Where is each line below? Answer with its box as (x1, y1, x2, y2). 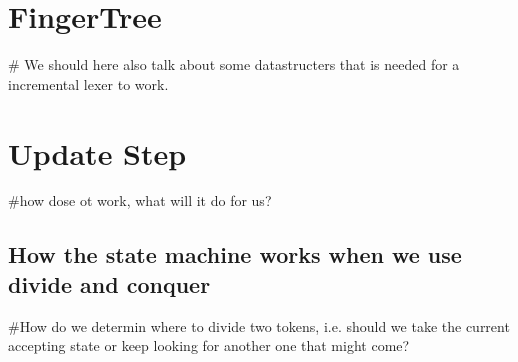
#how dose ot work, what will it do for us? (8, 190, 272, 211)
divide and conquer (8, 268, 211, 299)
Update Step (8, 132, 187, 173)
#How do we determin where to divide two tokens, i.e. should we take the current (8, 315, 510, 336)
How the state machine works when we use (8, 239, 462, 270)
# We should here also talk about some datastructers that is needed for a (8, 54, 460, 75)
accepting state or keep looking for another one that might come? (8, 335, 410, 356)
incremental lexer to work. (8, 73, 169, 94)
